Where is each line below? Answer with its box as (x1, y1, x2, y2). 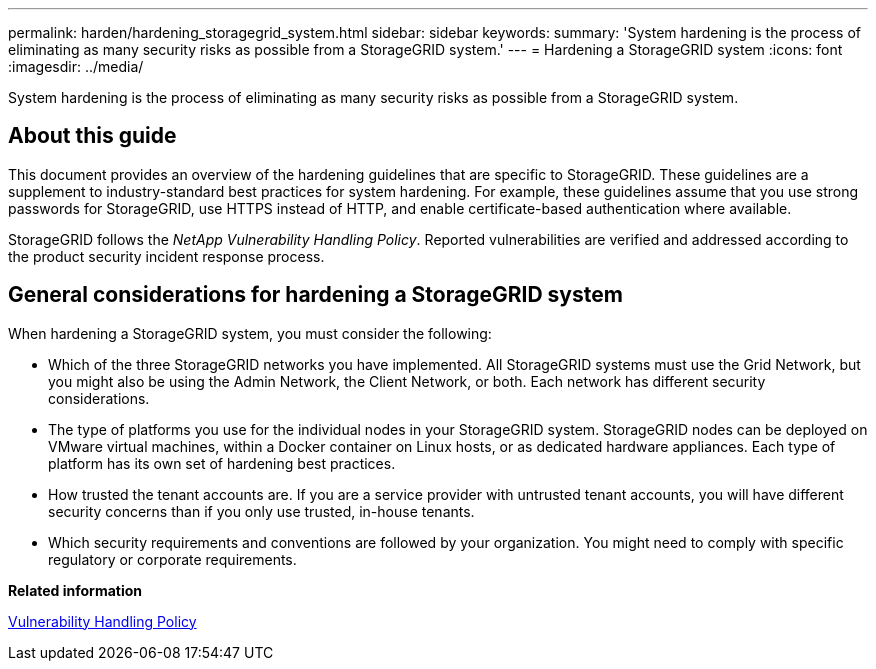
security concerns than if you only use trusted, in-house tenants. (48, 502, 475, 520)
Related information (8, 581, 143, 599)
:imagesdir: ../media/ (8, 58, 144, 75)
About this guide (8, 123, 177, 149)
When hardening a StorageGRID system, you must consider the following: (8, 324, 492, 342)
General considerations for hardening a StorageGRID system (8, 282, 623, 308)
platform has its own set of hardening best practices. (48, 454, 396, 472)
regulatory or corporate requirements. (48, 550, 297, 568)
